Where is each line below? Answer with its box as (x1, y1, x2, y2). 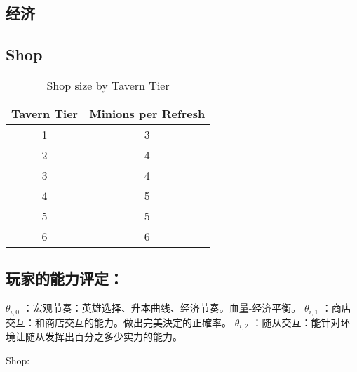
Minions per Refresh (89, 105, 206, 121)
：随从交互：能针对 (252, 314, 341, 329)
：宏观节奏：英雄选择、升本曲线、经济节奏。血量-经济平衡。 (22, 300, 302, 315)
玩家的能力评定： (6, 267, 123, 289)
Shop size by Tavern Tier (46, 77, 170, 93)
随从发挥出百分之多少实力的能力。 (25, 329, 182, 344)
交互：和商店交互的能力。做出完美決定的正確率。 (6, 314, 231, 329)
